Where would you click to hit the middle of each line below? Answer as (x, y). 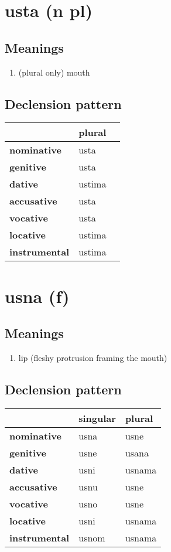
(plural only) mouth (54, 72)
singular (97, 418)
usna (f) (37, 296)
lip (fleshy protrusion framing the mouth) (93, 357)
